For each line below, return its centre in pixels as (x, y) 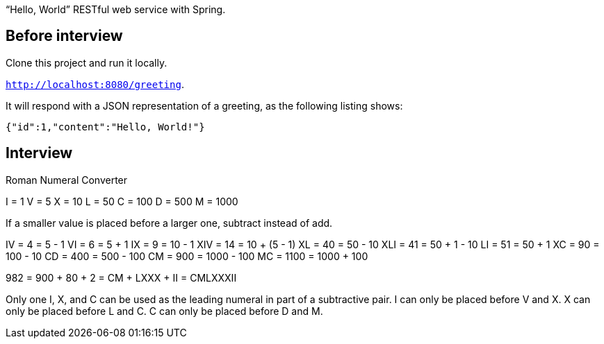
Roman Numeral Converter (67, 180)
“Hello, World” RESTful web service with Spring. (116, 9)
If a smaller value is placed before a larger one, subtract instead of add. (169, 223)
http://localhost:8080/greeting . (95, 84)
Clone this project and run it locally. (87, 62)
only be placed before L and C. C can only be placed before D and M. (164, 311)
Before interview (64, 36)
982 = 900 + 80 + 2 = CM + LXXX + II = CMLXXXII (121, 277)
